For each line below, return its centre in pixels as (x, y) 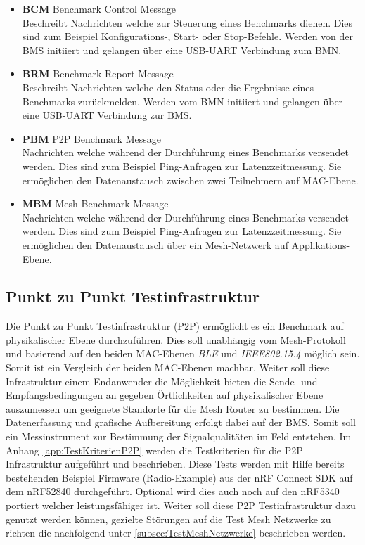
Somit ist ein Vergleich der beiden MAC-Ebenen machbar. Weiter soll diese (168, 367)
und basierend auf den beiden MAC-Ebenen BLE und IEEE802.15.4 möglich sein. (183, 353)
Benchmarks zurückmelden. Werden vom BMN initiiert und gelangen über (182, 101)
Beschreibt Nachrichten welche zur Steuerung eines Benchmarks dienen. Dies (187, 22)
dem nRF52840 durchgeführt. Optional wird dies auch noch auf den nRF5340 (173, 491)
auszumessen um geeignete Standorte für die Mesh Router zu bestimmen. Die (173, 408)
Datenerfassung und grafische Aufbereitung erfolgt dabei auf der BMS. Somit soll (181, 422)
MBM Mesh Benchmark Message (95, 204)
